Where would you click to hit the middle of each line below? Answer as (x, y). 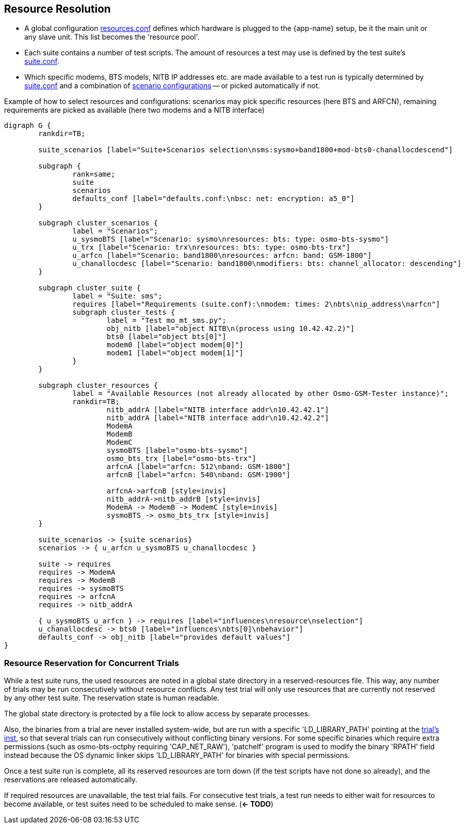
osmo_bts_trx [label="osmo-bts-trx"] (182, 459)
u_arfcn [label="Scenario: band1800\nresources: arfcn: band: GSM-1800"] (222, 256)
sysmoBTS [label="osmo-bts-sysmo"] (177, 451)
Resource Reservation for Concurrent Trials (92, 663)
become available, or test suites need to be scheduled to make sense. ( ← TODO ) (139, 804)
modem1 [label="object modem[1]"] (175, 353)
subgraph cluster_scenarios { (98, 223)
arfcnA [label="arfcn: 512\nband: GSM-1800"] (199, 467)
